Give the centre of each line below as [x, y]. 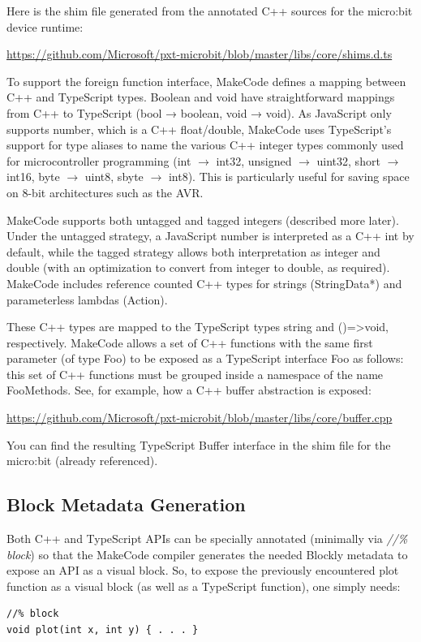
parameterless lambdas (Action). [87, 299]
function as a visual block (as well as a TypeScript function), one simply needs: [204, 586]
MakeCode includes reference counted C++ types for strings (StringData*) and [204, 283]
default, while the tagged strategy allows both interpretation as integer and [193, 251]
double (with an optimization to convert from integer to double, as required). [198, 267]
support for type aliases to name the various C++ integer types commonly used [205, 145]
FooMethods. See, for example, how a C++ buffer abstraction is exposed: [189, 390]
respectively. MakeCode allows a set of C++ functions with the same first [190, 342]
